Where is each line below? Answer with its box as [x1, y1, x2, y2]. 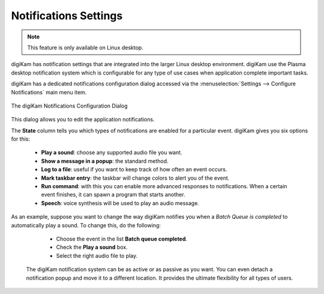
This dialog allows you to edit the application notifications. [11, 116, 155, 123]
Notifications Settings [11, 9, 123, 22]
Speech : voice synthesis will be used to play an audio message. [41, 199, 199, 207]
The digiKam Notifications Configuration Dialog [11, 102, 128, 109]
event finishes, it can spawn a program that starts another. [41, 191, 185, 198]
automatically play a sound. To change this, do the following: [11, 221, 161, 228]
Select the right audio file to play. [56, 252, 138, 259]
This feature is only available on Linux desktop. [27, 44, 143, 51]
